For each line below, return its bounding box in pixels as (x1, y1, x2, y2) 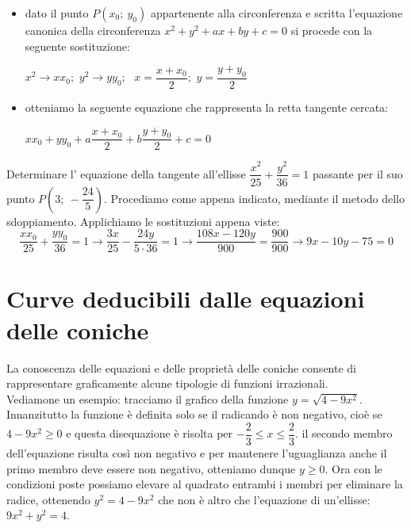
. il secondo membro (294, 425, 393, 442)
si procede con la (290, 22, 373, 38)
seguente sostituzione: (25, 37, 130, 54)
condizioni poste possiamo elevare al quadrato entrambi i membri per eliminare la (6, 476, 403, 492)
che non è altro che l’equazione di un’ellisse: (158, 491, 371, 507)
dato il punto (25, 5, 89, 21)
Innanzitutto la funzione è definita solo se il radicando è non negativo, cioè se (6, 406, 382, 423)
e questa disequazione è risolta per (66, 425, 233, 442)
